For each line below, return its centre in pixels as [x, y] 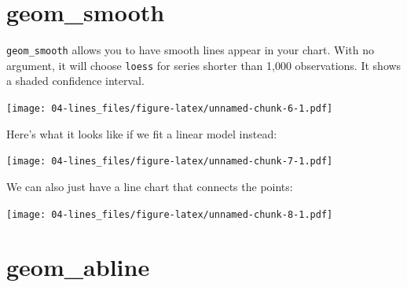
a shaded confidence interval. [75, 81]
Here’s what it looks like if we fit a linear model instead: [142, 133]
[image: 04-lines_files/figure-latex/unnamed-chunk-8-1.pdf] [170, 214]
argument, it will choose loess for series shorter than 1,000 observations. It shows [204, 65]
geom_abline [78, 267]
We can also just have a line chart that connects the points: [150, 186]
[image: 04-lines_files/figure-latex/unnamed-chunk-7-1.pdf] [170, 162]
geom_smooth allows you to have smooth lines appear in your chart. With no [190, 50]
